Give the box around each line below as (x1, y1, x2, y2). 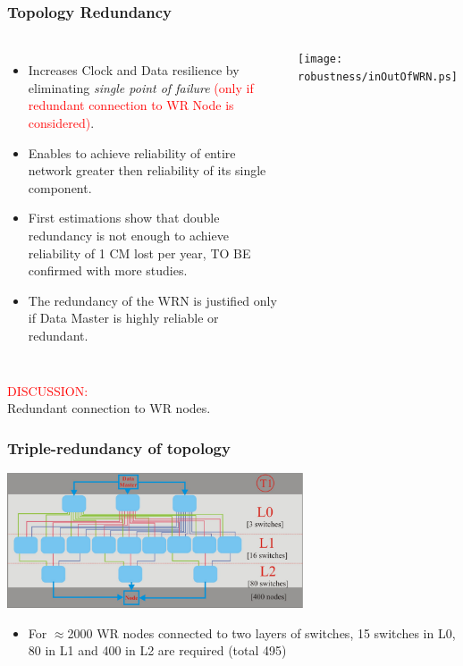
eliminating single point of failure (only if (28, 78, 254, 97)
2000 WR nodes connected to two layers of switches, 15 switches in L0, (67, 623, 456, 642)
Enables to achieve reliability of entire (28, 143, 236, 162)
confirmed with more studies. (28, 261, 188, 280)
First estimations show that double (28, 208, 220, 227)
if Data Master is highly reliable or (28, 308, 219, 327)
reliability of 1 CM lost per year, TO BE (28, 243, 251, 262)
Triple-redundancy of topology (7, 436, 231, 459)
